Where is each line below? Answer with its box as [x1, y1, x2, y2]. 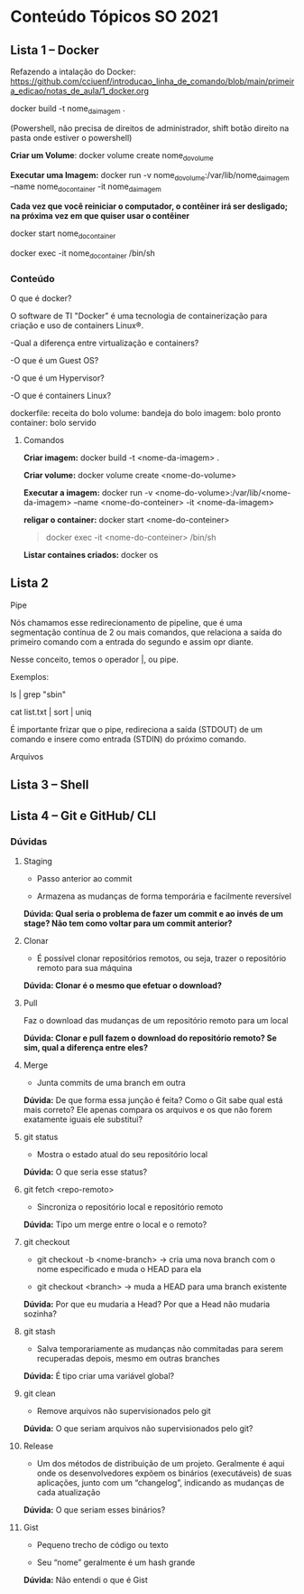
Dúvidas [10, 835, 48, 847]
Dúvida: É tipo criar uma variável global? [23, 1370, 175, 1381]
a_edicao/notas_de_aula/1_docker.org [10, 86, 150, 96]
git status [23, 1131, 59, 1142]
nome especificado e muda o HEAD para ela [36, 1263, 202, 1274]
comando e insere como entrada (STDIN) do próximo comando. [10, 733, 247, 744]
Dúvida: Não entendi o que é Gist [23, 1574, 148, 1585]
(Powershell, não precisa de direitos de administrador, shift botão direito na [10, 122, 290, 133]
